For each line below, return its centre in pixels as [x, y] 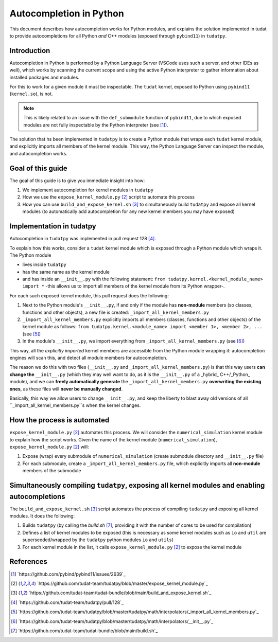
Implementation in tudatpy [53, 226]
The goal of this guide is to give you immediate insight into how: [77, 181]
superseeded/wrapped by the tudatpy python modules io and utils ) [98, 540]
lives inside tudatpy [44, 264]
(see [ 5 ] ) [32, 334]
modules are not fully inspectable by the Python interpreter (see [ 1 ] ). [96, 125]
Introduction [30, 51]
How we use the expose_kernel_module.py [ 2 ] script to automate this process [109, 197]
